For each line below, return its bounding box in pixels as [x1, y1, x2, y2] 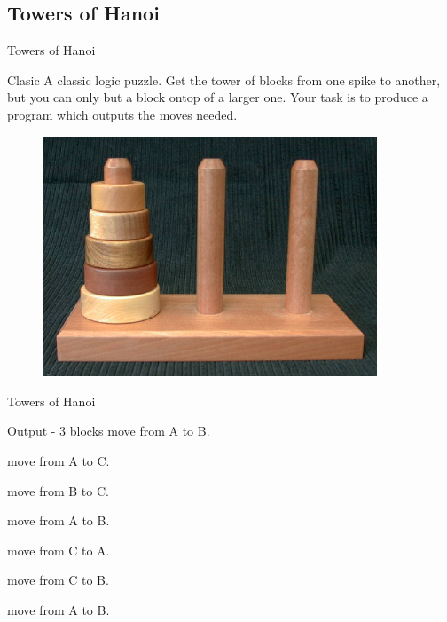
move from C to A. [7, 540, 110, 559]
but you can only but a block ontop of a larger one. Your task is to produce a [7, 88, 428, 106]
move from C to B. [7, 571, 109, 589]
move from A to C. [7, 451, 110, 469]
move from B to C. [7, 481, 109, 500]
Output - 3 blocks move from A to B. [7, 421, 210, 440]
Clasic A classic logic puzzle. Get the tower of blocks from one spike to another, [7, 70, 441, 89]
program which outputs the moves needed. [7, 105, 238, 123]
